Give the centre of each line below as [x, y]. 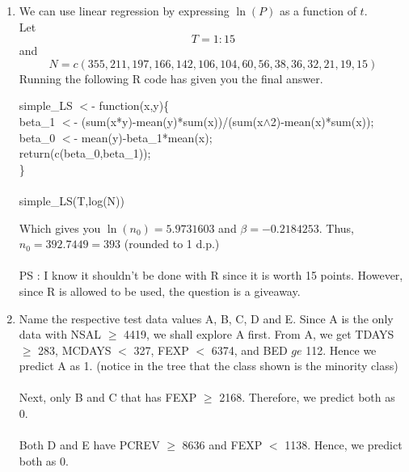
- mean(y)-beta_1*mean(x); [143, 137]
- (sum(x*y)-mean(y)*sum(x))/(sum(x [169, 121]
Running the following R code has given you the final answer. [171, 78]
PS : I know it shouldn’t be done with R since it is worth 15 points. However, [211, 275]
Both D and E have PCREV [89, 445]
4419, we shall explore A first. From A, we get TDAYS [259, 334]
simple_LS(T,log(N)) [72, 200]
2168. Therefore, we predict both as [307, 397]
